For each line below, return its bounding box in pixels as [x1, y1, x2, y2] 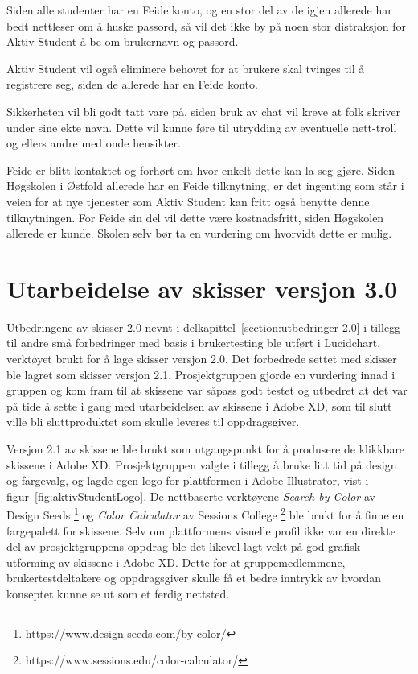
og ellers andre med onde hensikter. [6, 134, 181, 151]
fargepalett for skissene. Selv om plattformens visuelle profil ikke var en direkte [6, 522, 396, 539]
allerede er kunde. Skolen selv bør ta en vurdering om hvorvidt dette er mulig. [6, 225, 392, 242]
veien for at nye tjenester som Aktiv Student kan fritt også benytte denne [6, 192, 370, 209]
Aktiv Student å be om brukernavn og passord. [6, 33, 239, 50]
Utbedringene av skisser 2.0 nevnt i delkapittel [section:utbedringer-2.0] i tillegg [6, 318, 401, 335]
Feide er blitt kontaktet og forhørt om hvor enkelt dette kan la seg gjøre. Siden [6, 161, 395, 178]
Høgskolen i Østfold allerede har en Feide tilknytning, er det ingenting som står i [6, 177, 404, 194]
